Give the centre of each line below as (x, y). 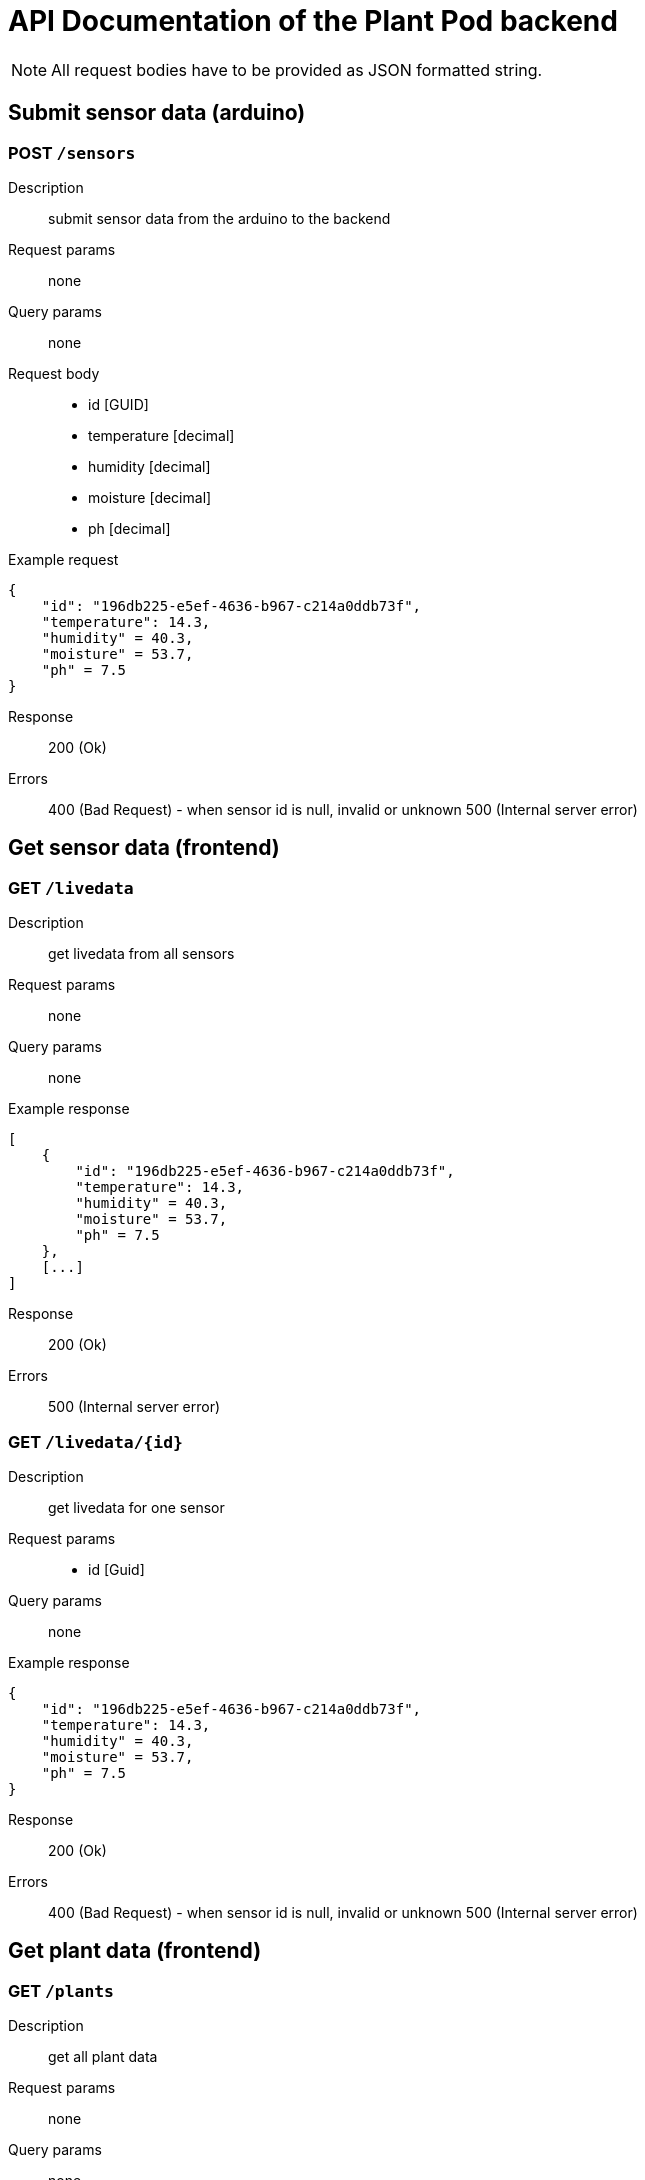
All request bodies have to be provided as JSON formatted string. (297, 69)
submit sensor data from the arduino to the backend (219, 218)
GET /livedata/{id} (95, 1441)
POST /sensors (72, 152)
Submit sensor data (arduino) (157, 113)
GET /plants (61, 1990)
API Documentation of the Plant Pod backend (313, 21)
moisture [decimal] (150, 497)
